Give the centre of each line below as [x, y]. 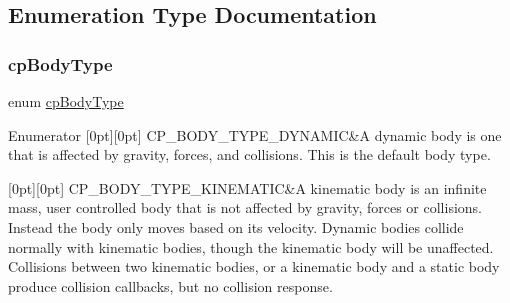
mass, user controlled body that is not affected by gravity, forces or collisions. [245, 207]
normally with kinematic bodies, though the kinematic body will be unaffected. [251, 246]
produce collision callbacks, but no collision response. [170, 285]
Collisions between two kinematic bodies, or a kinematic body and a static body [254, 266]
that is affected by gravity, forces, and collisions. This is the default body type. [249, 154]
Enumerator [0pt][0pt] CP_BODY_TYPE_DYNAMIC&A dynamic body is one [255, 134]
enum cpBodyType [66, 101]
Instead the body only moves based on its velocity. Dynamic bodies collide [236, 226]
